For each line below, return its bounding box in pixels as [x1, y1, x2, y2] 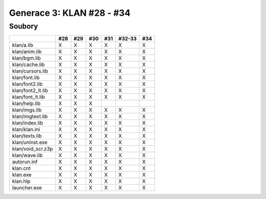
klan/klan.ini [12, 126, 40, 133]
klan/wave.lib [12, 152, 43, 159]
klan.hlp [12, 178, 31, 185]
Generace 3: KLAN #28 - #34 [9, 7, 131, 18]
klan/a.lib [12, 42, 33, 49]
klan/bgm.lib [12, 55, 41, 62]
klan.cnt [12, 165, 31, 172]
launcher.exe [12, 184, 42, 191]
